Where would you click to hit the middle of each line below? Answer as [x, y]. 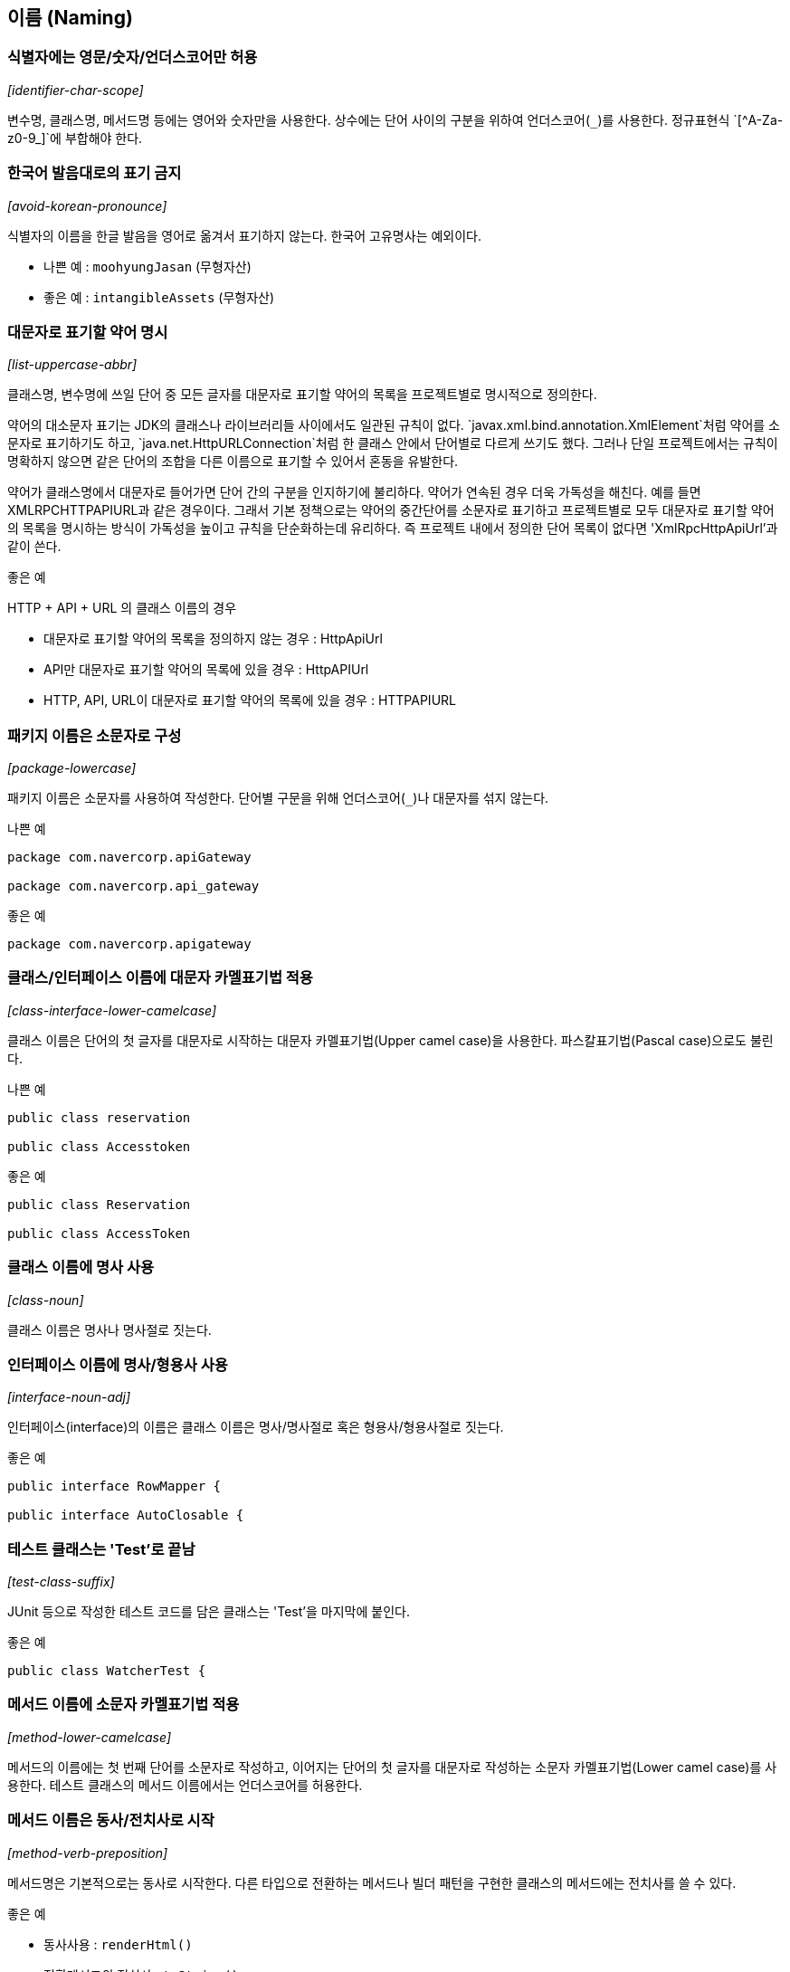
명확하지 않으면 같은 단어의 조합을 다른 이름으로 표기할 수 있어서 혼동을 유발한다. [233, 462]
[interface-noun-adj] [69, 1397]
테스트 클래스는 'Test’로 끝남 [101, 1549]
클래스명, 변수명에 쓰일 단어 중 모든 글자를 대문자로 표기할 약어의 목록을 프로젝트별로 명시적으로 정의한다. [302, 395]
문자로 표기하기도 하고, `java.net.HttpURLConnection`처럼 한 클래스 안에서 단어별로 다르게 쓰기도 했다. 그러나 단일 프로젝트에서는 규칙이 [393, 443]
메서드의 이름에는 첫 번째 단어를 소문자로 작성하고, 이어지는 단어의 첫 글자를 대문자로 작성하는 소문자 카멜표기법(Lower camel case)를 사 [392, 1767]
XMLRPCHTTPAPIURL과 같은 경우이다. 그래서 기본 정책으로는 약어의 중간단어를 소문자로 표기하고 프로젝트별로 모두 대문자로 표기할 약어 [391, 510]
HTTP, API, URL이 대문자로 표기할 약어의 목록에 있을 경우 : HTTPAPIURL [250, 700]
